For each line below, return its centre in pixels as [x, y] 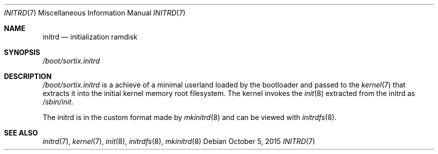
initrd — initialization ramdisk [90, 37]
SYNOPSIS [22, 52]
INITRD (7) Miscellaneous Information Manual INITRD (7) [95, 13]
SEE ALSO [21, 133]
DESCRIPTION [28, 76]
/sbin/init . [58, 102]
